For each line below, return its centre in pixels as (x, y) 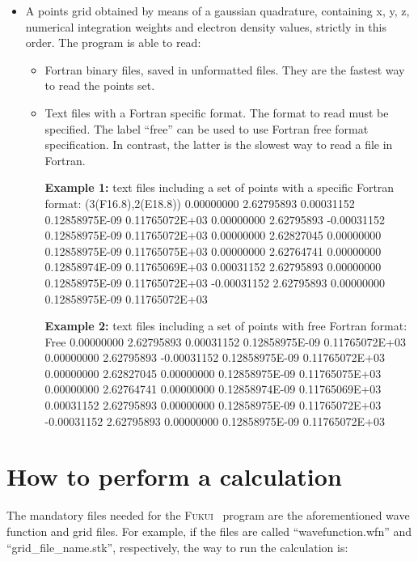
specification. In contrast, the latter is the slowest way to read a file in (219, 144)
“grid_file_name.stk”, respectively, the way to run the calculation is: (177, 547)
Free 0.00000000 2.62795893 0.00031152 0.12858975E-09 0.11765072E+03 (225, 341)
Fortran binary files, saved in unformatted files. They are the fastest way (225, 69)
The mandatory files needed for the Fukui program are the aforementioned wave (208, 515)
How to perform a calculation (174, 476)
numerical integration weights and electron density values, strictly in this (206, 26)
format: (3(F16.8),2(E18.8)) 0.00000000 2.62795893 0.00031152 (200, 203)
